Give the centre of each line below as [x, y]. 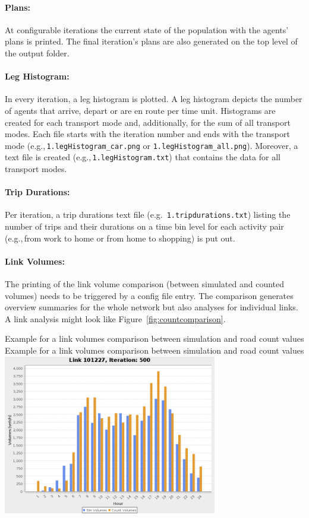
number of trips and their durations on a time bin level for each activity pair [144, 226]
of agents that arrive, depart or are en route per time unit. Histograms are [140, 110]
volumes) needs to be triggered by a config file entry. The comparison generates [149, 295]
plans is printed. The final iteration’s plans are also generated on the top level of [151, 41]
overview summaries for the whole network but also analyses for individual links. [152, 307]
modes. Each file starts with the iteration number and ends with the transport [147, 134]
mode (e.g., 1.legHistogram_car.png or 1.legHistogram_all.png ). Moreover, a [152, 145]
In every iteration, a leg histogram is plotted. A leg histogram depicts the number [154, 99]
